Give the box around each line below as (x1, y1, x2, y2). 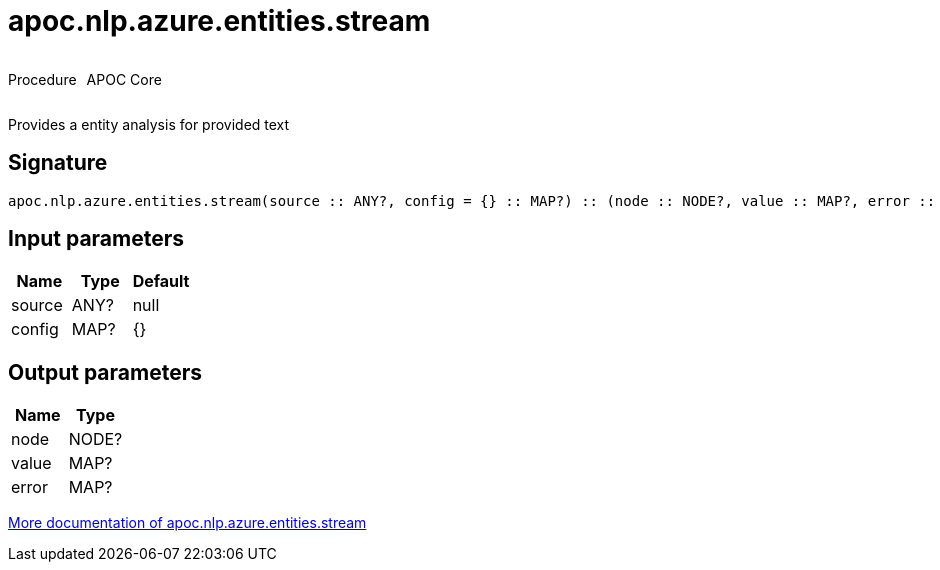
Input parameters (8, 226, 185, 252)
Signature (8, 150, 108, 176)
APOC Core (86, 70, 162, 88)
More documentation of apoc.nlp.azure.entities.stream (8, 514, 367, 532)
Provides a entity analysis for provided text (8, 115, 290, 133)
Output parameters (8, 359, 202, 385)
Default (132, 271, 190, 292)
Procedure (8, 70, 77, 88)
